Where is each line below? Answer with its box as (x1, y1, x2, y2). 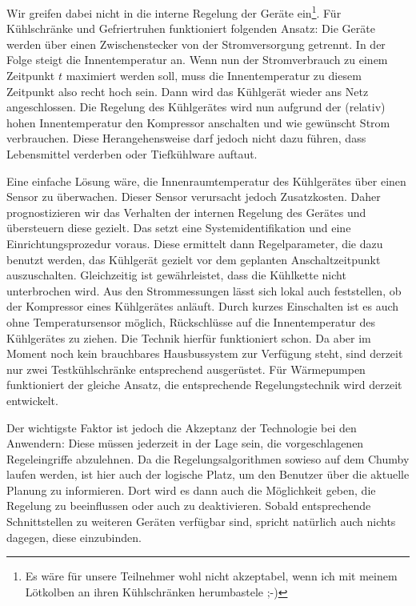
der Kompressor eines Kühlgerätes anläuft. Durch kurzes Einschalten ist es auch (6, 298, 399, 315)
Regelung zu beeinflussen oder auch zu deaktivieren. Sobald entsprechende (6, 497, 371, 514)
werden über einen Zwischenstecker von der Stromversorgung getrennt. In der (6, 35, 386, 52)
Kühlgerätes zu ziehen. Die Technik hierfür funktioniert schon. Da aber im (6, 329, 371, 346)
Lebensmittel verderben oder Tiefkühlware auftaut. (6, 146, 258, 162)
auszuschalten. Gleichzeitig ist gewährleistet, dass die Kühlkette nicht (6, 267, 346, 283)
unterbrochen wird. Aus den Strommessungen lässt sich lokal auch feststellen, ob (6, 282, 402, 299)
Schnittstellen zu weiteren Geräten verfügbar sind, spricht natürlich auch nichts (6, 513, 396, 530)
